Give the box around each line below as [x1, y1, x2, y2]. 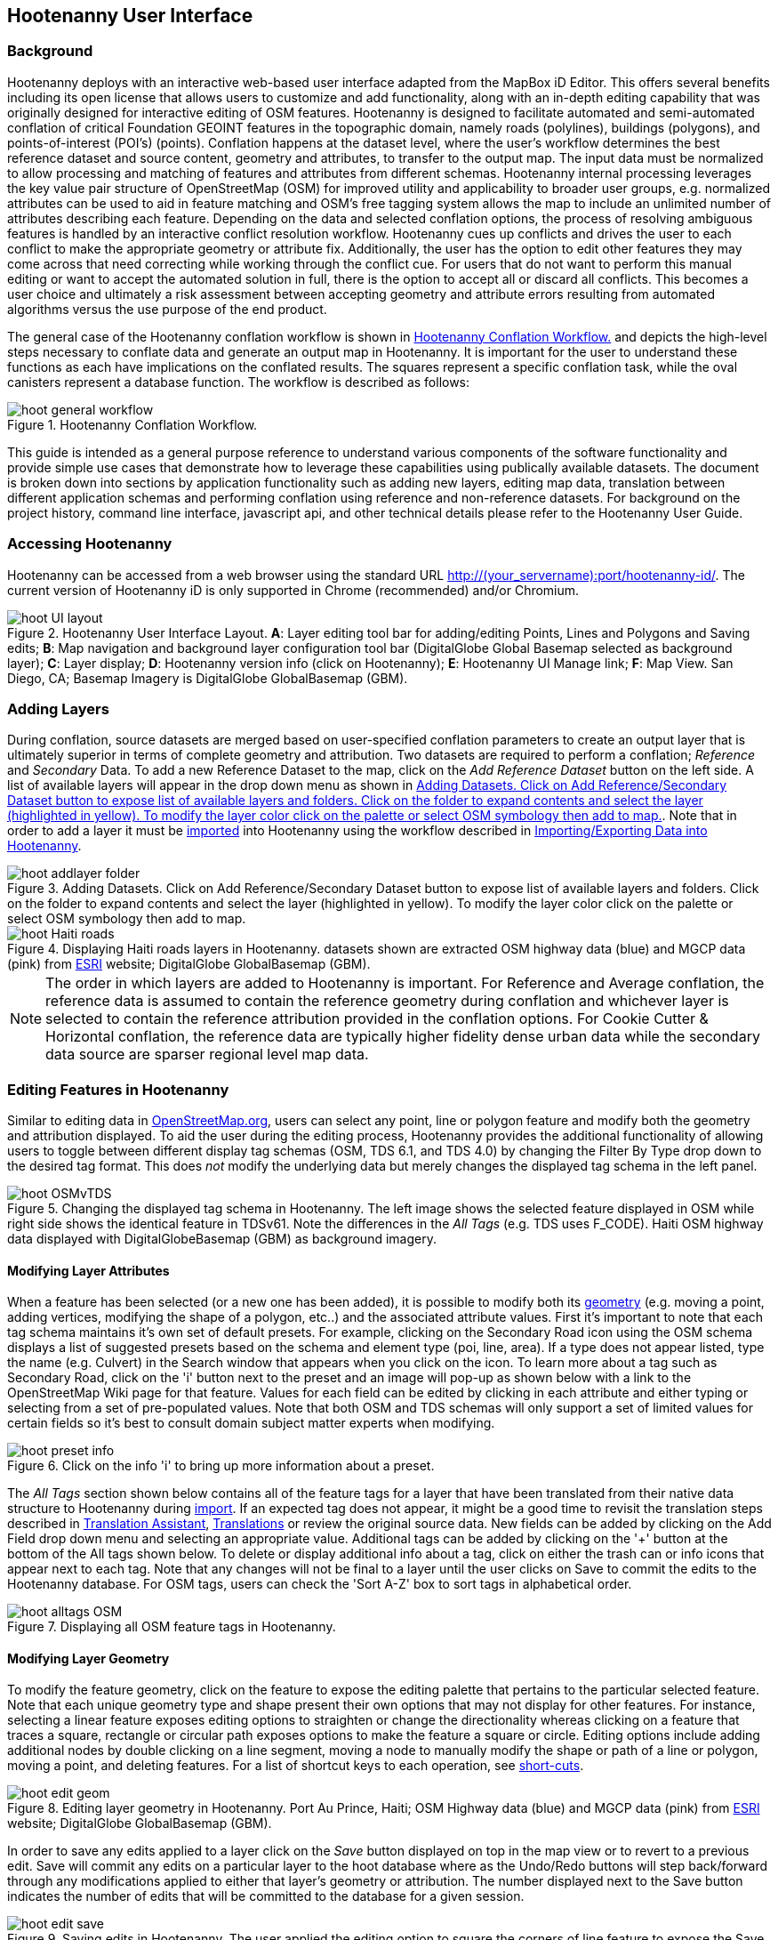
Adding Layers [7, 699, 109, 718]
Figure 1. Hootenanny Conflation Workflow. [7, 416, 258, 432]
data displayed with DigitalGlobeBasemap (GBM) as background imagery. [7, 1231, 437, 1247]
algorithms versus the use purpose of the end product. [7, 301, 327, 317]
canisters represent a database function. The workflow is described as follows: [7, 374, 470, 390]
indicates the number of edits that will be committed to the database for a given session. [7, 1888, 525, 1904]
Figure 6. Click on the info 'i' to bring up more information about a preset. [7, 1458, 435, 1474]
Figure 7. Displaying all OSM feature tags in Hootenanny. [7, 1619, 336, 1635]
